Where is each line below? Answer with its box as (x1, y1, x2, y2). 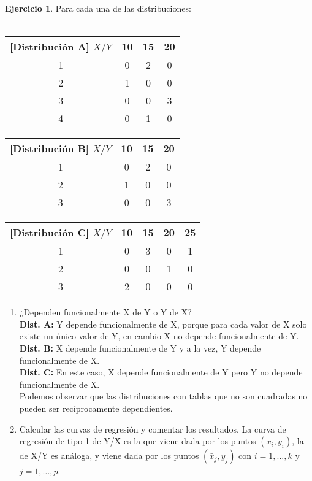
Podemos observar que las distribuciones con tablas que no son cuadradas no (19, 390, 308, 402)
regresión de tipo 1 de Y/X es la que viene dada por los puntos (19, 434, 256, 447)
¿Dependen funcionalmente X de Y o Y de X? (19, 306, 192, 318)
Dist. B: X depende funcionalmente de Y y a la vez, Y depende (19, 341, 261, 354)
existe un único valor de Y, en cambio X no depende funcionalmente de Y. (19, 329, 299, 342)
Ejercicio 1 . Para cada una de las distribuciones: (5, 2, 191, 14)
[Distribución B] (10, 141, 89, 156)
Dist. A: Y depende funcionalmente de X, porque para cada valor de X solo (19, 317, 307, 330)
